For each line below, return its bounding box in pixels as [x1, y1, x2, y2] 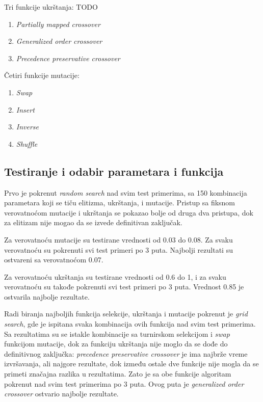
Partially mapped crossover [16, 18, 100, 29]
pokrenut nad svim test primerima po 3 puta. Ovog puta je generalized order [4, 378, 244, 389]
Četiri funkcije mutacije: [4, 70, 80, 81]
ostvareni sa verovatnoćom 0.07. [4, 254, 103, 265]
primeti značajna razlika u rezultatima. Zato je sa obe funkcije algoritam [4, 368, 231, 379]
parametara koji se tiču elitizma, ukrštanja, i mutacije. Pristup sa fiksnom [4, 197, 235, 208]
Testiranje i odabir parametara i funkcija [4, 163, 224, 179]
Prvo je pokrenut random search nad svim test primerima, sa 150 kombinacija [4, 187, 247, 198]
